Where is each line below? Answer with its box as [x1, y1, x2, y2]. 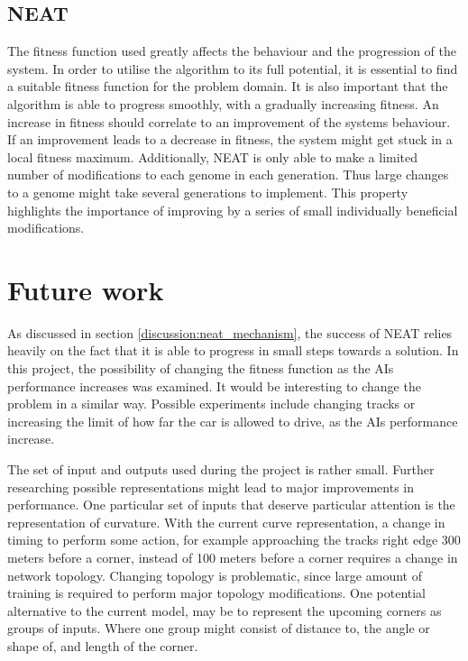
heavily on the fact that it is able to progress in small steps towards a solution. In [7, 341, 459, 360]
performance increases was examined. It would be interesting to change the [7, 376, 421, 395]
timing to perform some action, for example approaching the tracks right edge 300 [7, 530, 461, 549]
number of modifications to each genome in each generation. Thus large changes [7, 165, 449, 184]
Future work [7, 271, 164, 308]
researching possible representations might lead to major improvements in [7, 477, 415, 496]
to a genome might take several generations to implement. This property [7, 182, 408, 201]
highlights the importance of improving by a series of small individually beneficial [7, 200, 458, 219]
